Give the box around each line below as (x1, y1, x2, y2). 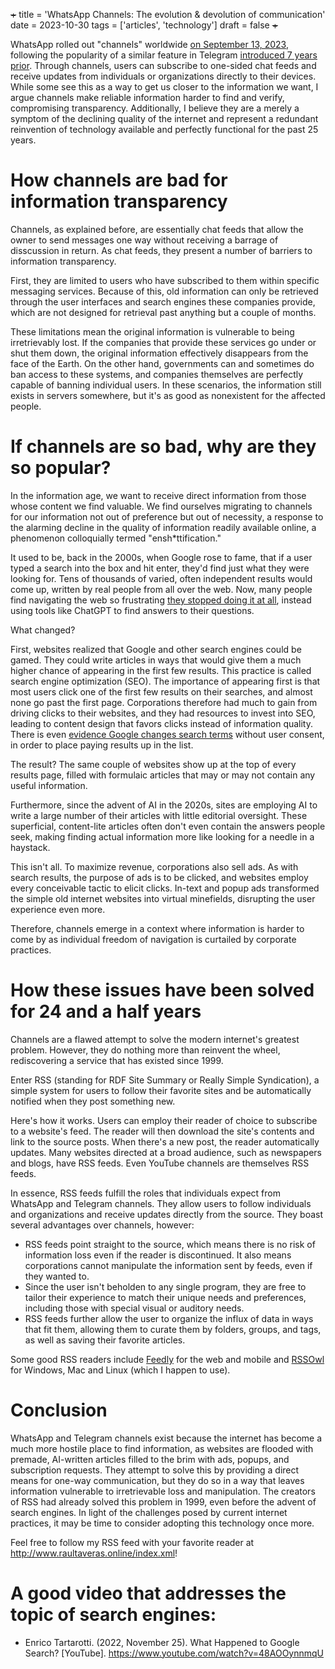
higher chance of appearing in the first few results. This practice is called (10, 664, 312, 676)
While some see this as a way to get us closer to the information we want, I (10, 81, 319, 93)
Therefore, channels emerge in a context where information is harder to (10, 922, 305, 934)
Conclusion (10, 1399, 108, 1421)
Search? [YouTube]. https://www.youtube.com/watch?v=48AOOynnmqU (24, 1647, 325, 1659)
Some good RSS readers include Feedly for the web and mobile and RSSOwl (10, 1353, 325, 1365)
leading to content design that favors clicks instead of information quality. (10, 717, 314, 729)
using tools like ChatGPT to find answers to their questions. (10, 604, 255, 616)
